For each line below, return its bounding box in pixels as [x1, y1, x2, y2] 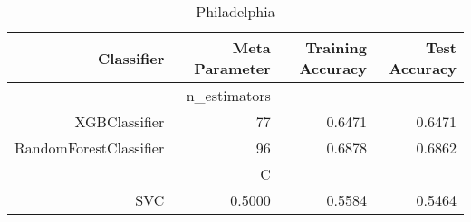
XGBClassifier [74, 111, 165, 132]
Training [305, 37, 367, 58]
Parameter [194, 58, 271, 79]
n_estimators [186, 85, 271, 106]
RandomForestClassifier [14, 137, 165, 158]
